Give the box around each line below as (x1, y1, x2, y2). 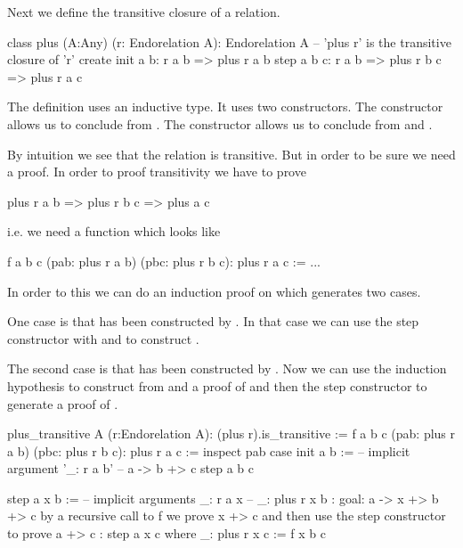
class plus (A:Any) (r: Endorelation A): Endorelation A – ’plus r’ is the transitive (7, 32, 451, 51)
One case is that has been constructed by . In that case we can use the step (7, 312, 419, 331)
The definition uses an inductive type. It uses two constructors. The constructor (7, 97, 443, 116)
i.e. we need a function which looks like (7, 222, 221, 241)
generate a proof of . (7, 394, 118, 413)
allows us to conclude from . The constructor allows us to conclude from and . (7, 114, 433, 133)
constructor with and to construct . (7, 329, 199, 348)
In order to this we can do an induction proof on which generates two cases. (7, 282, 421, 300)
